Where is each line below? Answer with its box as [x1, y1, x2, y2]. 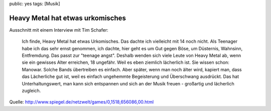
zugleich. [22, 88, 41, 94]
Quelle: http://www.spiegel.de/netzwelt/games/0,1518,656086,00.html [9, 99, 154, 105]
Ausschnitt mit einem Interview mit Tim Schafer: [9, 27, 108, 33]
